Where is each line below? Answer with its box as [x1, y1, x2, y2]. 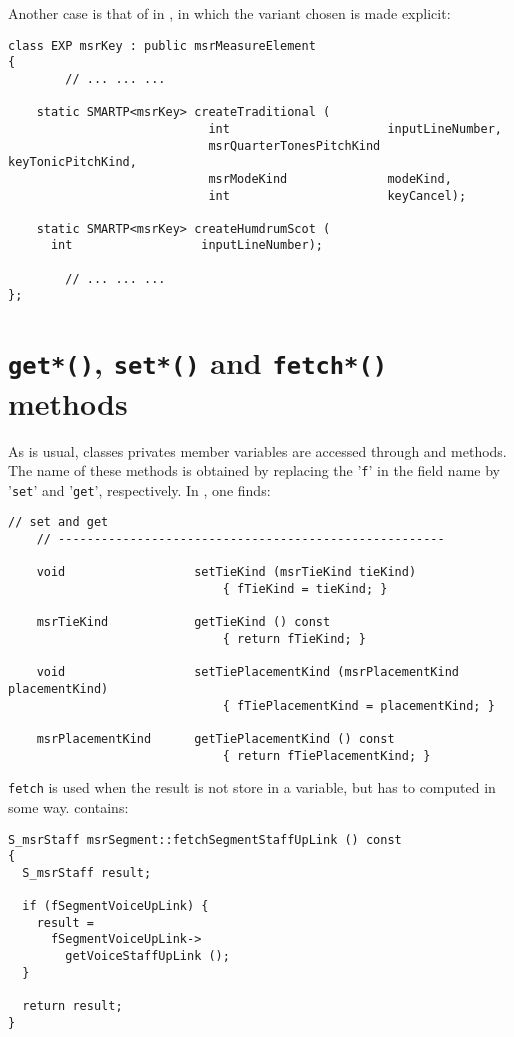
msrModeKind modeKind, [208, 171, 452, 186]
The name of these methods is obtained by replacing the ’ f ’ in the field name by [8, 460, 500, 481]
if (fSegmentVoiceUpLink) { [22, 899, 209, 914]
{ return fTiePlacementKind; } [222, 748, 431, 763]
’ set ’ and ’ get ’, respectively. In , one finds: [8, 479, 271, 500]
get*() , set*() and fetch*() [8, 342, 388, 383]
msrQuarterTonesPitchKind [208, 138, 381, 153]
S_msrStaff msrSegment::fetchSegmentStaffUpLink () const [8, 832, 402, 847]
